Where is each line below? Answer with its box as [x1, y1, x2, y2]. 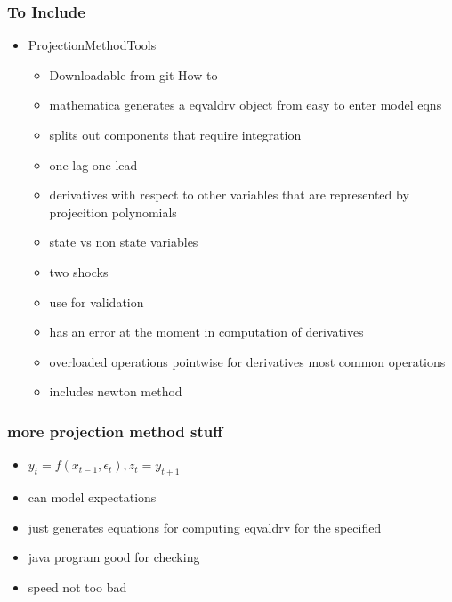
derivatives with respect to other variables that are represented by [49, 185, 409, 204]
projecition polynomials [49, 202, 177, 221]
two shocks [49, 262, 109, 281]
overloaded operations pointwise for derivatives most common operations [49, 352, 446, 370]
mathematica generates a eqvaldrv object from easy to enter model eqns [49, 95, 442, 114]
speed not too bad [28, 577, 127, 596]
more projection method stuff [7, 419, 223, 442]
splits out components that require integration [49, 126, 302, 143]
